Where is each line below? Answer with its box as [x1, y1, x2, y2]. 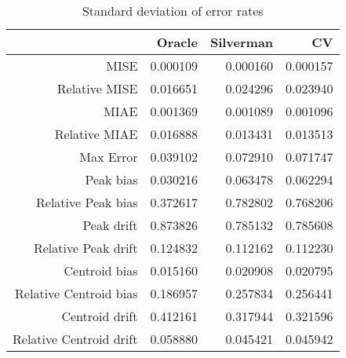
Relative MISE [56, 79, 138, 97]
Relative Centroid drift [13, 330, 138, 348]
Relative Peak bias [36, 193, 138, 211]
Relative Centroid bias [15, 284, 138, 302]
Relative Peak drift [33, 239, 138, 257]
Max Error [79, 148, 138, 166]
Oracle [156, 33, 198, 51]
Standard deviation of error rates [82, 2, 264, 20]
